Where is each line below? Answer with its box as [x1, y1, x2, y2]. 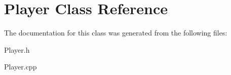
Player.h [4, 44, 30, 55]
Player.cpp [4, 61, 37, 72]
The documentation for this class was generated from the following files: [4, 27, 227, 38]
